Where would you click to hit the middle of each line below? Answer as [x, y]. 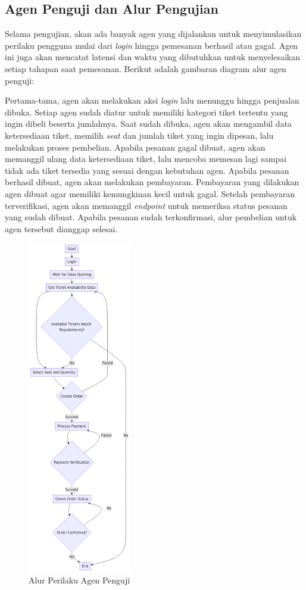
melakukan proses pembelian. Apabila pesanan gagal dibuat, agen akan [135, 147]
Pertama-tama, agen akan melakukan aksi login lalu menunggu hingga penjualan [152, 100]
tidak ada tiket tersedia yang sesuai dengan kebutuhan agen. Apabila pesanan [147, 170]
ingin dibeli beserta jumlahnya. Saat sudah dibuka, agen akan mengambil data [149, 124]
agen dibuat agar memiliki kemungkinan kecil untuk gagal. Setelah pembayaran [150, 193]
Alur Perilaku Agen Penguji [79, 580]
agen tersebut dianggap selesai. [61, 228]
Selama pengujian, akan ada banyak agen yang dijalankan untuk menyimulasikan [153, 34]
